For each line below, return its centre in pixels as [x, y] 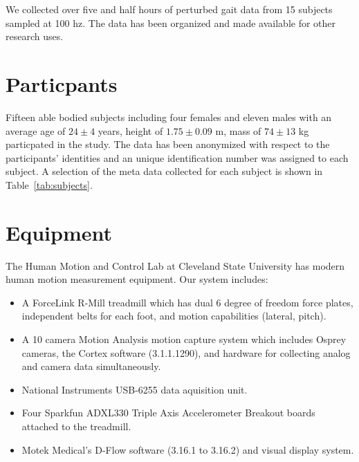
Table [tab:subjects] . [49, 184]
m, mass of [238, 130]
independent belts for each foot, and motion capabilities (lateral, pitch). [174, 316]
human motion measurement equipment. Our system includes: [137, 279]
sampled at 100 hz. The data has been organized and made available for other [171, 22]
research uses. [35, 36]
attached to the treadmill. [76, 426]
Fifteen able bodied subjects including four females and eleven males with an [169, 117]
